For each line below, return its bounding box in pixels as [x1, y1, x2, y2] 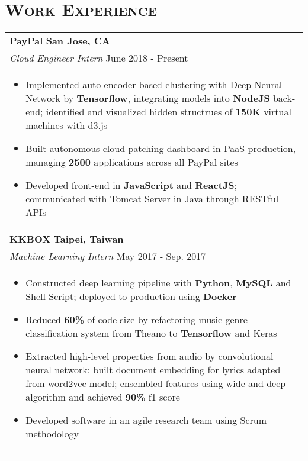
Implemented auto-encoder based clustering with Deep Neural [25, 78, 283, 92]
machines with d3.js [25, 118, 108, 133]
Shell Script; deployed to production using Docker [25, 289, 237, 304]
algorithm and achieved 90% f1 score [25, 390, 180, 404]
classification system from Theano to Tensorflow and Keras [25, 326, 277, 340]
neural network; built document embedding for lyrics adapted [25, 363, 281, 377]
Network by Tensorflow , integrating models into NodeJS [25, 91, 270, 105]
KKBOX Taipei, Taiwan [9, 232, 124, 246]
